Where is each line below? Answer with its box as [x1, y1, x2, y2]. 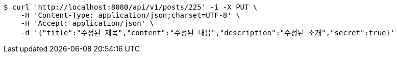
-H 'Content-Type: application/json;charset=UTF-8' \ [20, 11, 240, 19]
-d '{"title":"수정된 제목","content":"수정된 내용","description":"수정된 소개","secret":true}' [20, 29, 395, 37]
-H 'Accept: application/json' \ [20, 19, 155, 27]
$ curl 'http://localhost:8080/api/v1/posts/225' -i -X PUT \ [4, 3, 258, 11]
